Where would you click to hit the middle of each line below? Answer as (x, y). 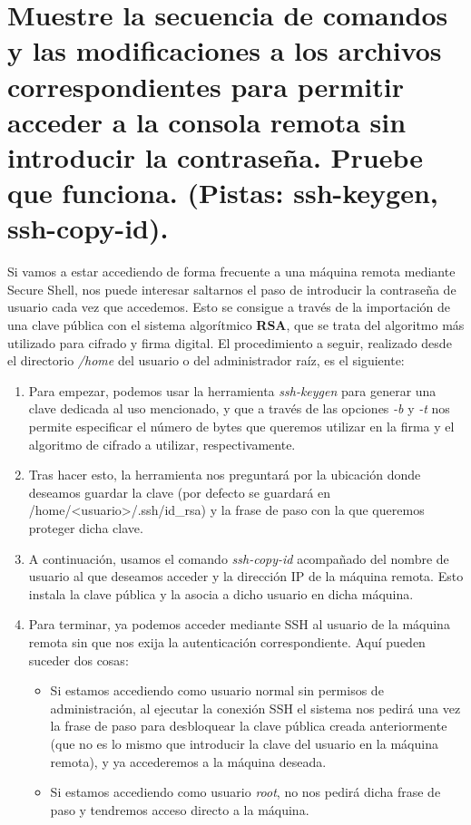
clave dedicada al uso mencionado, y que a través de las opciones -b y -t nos (239, 408)
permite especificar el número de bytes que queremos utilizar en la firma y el (241, 426)
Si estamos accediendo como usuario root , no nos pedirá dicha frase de (245, 792)
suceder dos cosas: (78, 660)
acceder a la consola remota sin (207, 121)
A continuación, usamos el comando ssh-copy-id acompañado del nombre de (239, 558)
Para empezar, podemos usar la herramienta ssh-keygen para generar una (232, 390)
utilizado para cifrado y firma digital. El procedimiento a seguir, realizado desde (230, 342)
